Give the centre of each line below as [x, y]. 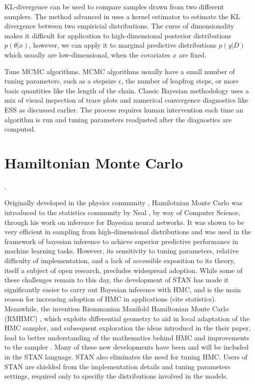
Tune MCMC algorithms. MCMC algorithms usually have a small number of [120, 71]
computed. [20, 129]
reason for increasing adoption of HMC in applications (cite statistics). [111, 299]
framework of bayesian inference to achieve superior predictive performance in [121, 241]
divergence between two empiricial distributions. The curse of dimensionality [119, 26]
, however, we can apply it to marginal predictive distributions [123, 45]
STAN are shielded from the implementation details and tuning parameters [117, 366]
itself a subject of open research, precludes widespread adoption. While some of [124, 270]
